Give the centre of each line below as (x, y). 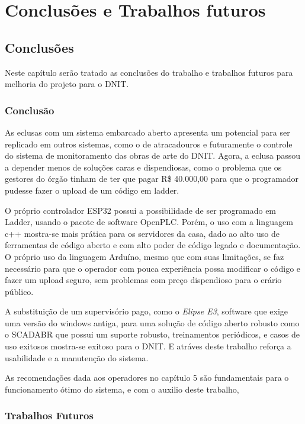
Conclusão (30, 110)
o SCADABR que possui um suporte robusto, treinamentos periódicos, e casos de (152, 334)
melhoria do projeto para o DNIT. (67, 84)
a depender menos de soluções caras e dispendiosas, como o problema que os (143, 167)
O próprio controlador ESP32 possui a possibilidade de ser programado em (141, 210)
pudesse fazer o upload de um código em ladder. (92, 190)
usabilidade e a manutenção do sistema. (77, 357)
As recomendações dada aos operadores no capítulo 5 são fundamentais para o (147, 378)
